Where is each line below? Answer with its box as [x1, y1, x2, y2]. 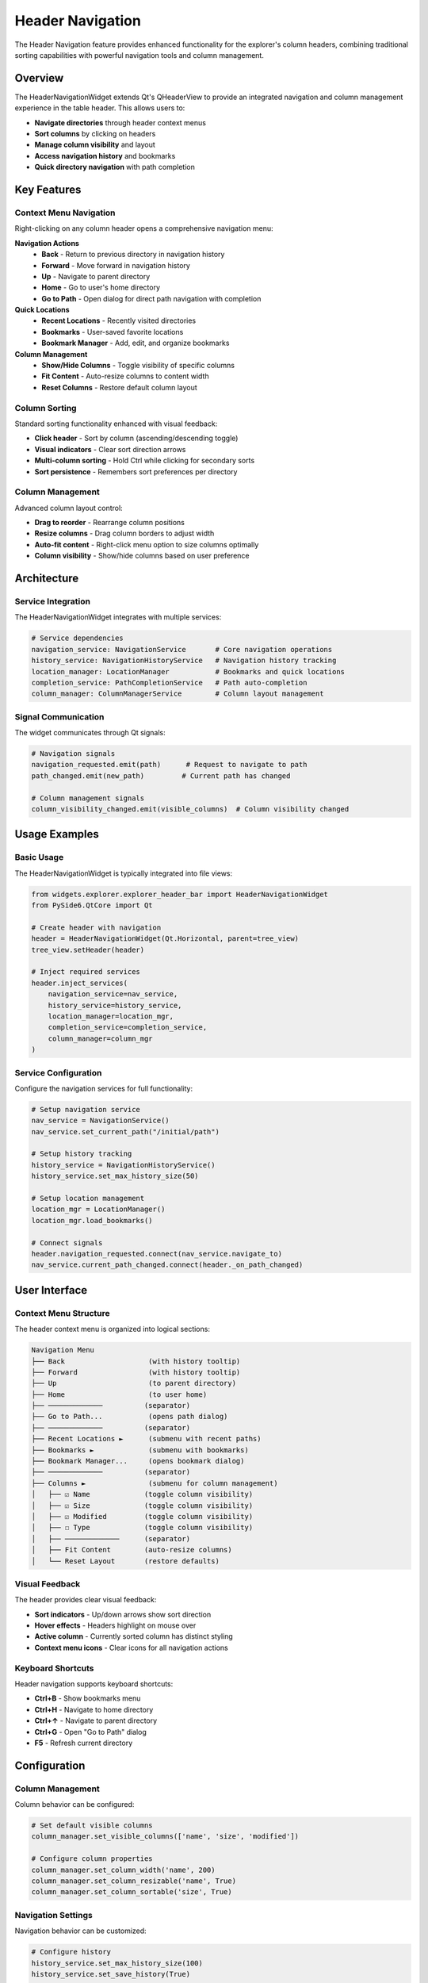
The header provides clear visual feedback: [14, 1595, 157, 1605]
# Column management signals [31, 793, 145, 803]
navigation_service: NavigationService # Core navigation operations [31, 645, 333, 654]
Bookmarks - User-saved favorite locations [41, 327, 184, 336]
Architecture [14, 572, 79, 585]
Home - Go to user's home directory [41, 282, 161, 293]
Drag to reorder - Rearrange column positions [34, 518, 185, 527]
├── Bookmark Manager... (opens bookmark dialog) [31, 1456, 245, 1466]
